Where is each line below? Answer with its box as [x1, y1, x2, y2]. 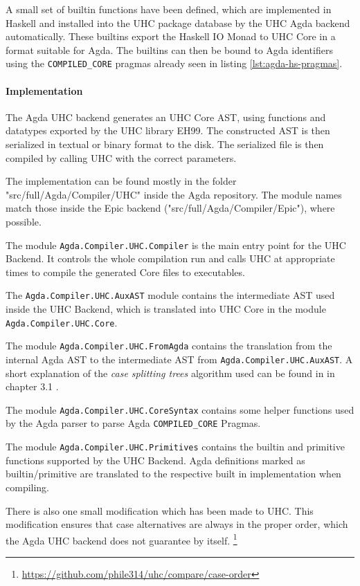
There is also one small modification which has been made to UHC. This [6, 503, 314, 518]
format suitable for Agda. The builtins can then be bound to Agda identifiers [6, 42, 333, 57]
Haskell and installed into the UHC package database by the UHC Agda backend [6, 15, 350, 30]
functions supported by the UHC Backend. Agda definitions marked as [6, 452, 305, 467]
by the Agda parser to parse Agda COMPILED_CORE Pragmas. [6, 416, 261, 430]
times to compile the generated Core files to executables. [6, 264, 245, 279]
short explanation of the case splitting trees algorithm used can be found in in [6, 365, 335, 380]
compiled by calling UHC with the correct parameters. [6, 150, 237, 165]
